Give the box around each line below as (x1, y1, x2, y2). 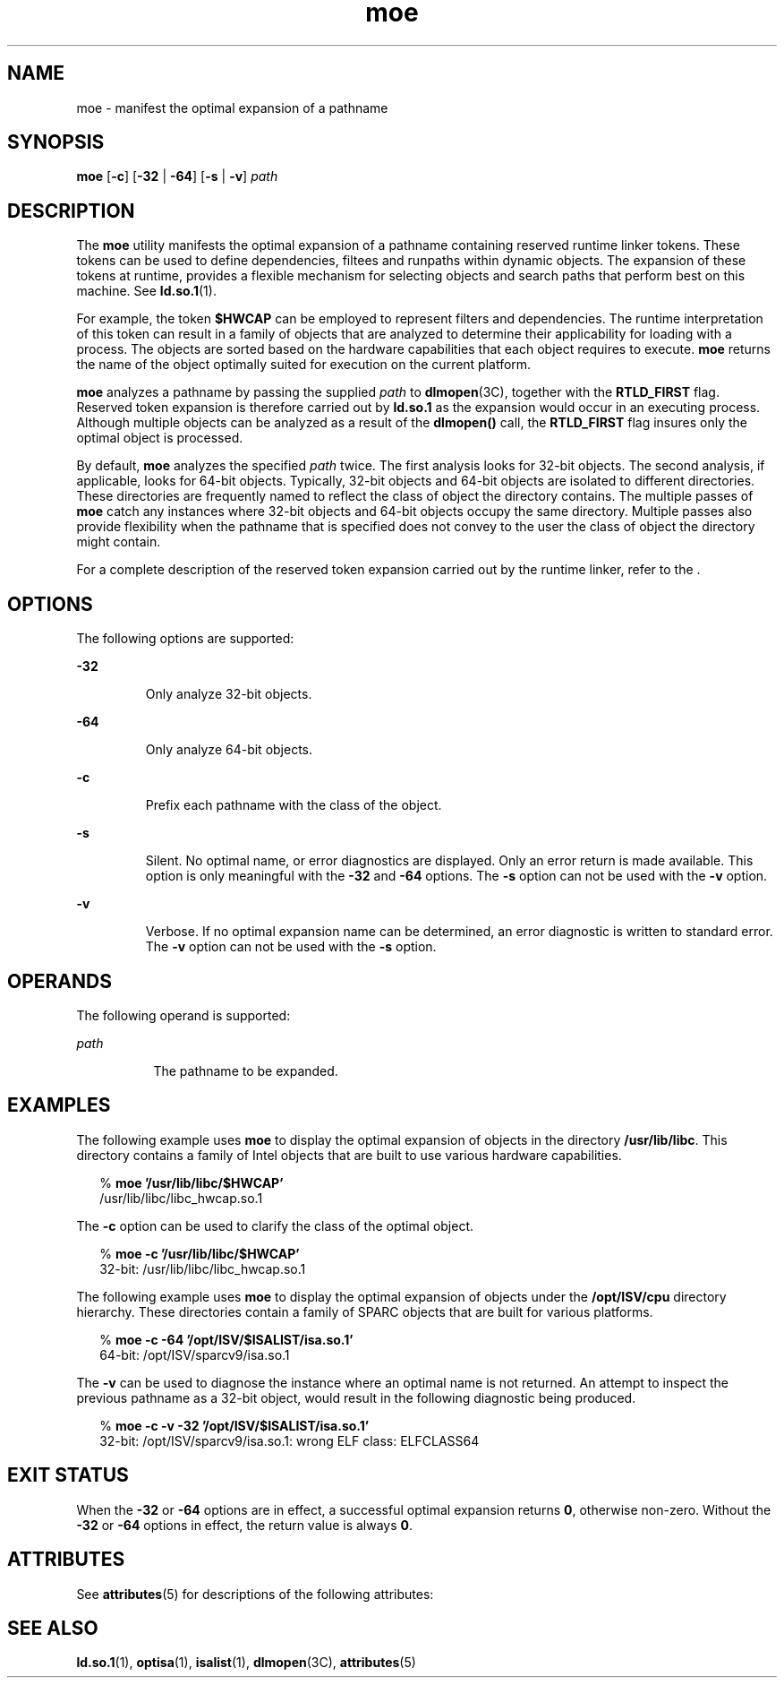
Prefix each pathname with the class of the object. (145, 797, 442, 813)
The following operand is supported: (76, 1007, 291, 1023)
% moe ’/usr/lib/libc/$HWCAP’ (99, 1174, 284, 1191)
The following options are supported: (76, 631, 294, 647)
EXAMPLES (7, 1094, 111, 1117)
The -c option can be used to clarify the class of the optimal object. (76, 1217, 474, 1234)
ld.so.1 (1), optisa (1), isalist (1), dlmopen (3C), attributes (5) (76, 1655, 416, 1671)
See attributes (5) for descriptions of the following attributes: (76, 1586, 434, 1602)
